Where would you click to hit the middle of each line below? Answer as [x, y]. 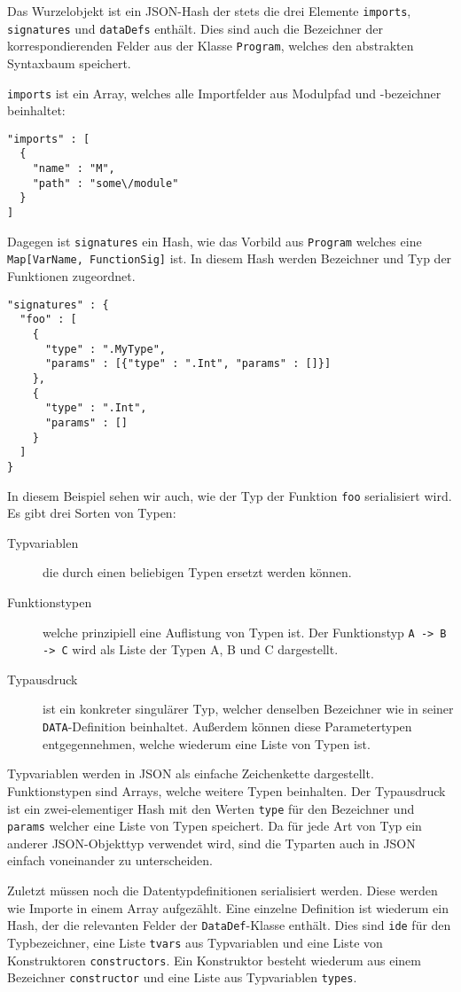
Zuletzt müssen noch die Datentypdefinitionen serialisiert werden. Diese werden [223, 890]
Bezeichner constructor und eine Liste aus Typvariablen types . [182, 977]
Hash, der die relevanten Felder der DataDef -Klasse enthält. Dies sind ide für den [229, 925]
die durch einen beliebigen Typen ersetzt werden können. [197, 572]
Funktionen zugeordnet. [71, 276]
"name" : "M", [74, 169]
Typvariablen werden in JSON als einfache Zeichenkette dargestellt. [191, 773]
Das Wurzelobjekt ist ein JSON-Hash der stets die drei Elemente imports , [209, 11]
